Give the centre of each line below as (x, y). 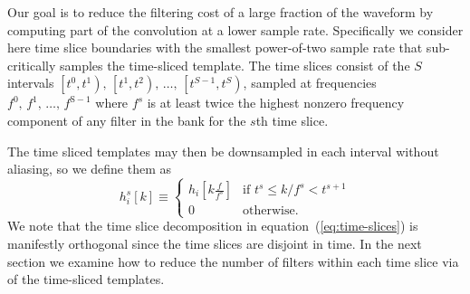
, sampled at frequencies (310, 83)
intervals (31, 83)
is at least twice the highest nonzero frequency (276, 103)
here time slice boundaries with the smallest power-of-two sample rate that (215, 47)
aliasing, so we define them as (90, 169)
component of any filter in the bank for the (127, 120)
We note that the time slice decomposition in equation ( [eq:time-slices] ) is (213, 226)
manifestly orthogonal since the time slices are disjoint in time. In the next (215, 243)
